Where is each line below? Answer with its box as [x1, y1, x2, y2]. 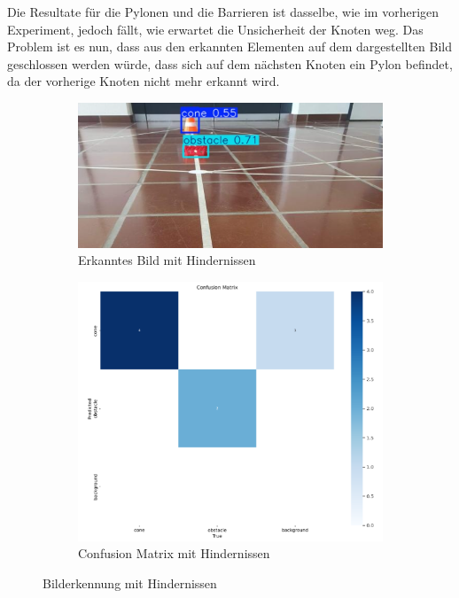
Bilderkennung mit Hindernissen [43, 573, 217, 592]
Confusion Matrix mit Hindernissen [78, 544, 270, 563]
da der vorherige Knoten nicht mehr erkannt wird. [7, 72, 280, 90]
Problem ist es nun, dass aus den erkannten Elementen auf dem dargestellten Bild [7, 37, 453, 56]
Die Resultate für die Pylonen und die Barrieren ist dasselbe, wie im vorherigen [7, 3, 440, 20]
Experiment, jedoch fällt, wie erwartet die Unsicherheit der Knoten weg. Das [7, 19, 424, 38]
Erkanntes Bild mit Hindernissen [78, 251, 256, 269]
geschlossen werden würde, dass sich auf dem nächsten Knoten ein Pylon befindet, [7, 54, 453, 73]
